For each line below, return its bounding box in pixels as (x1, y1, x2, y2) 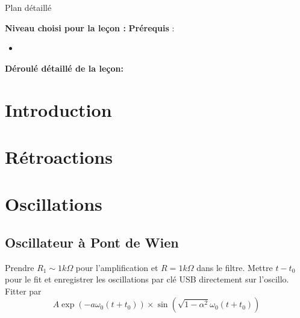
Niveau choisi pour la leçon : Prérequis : (5, 21, 175, 34)
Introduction (5, 97, 112, 122)
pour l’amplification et (75, 261, 158, 273)
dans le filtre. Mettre (196, 261, 273, 273)
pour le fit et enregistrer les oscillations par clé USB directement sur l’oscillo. (5, 273, 289, 285)
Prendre (5, 261, 34, 273)
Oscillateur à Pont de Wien (5, 232, 179, 251)
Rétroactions (5, 144, 113, 169)
